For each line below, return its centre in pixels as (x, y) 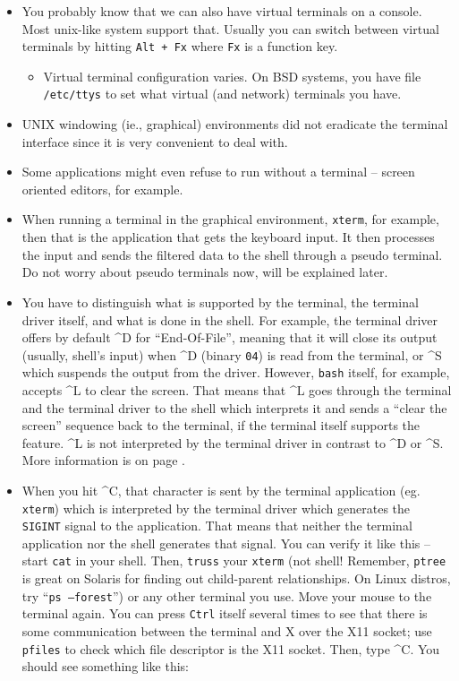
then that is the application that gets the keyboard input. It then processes (228, 237)
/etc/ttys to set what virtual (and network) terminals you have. (222, 94)
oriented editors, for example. (102, 189)
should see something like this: (105, 666)
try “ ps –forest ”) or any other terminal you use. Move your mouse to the (227, 595)
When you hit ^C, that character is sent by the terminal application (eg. (221, 490)
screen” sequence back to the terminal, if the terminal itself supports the (221, 425)
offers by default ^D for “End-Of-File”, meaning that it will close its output (229, 337)
